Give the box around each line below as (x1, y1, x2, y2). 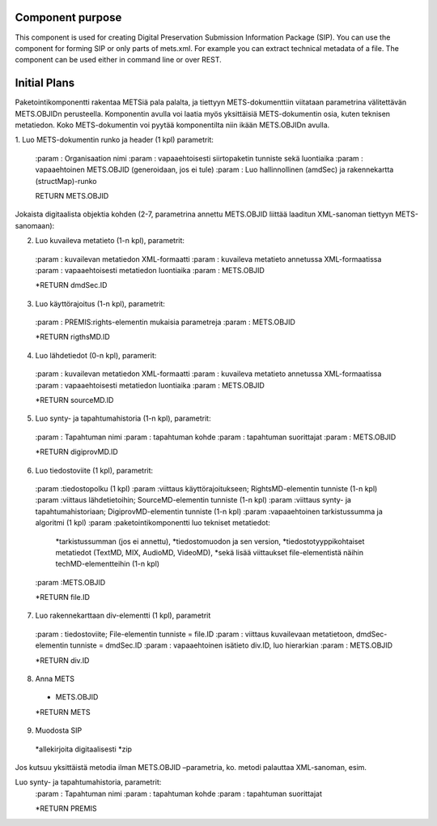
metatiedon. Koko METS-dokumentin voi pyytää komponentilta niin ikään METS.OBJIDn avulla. (15, 120, 330, 130)
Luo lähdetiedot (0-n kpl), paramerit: (35, 350, 157, 360)
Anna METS (35, 674, 75, 684)
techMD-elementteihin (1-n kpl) (55, 559, 160, 569)
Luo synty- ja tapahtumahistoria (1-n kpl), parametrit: (35, 413, 211, 423)
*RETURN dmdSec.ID (35, 280, 108, 290)
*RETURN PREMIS (35, 803, 97, 814)
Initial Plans (15, 76, 75, 90)
